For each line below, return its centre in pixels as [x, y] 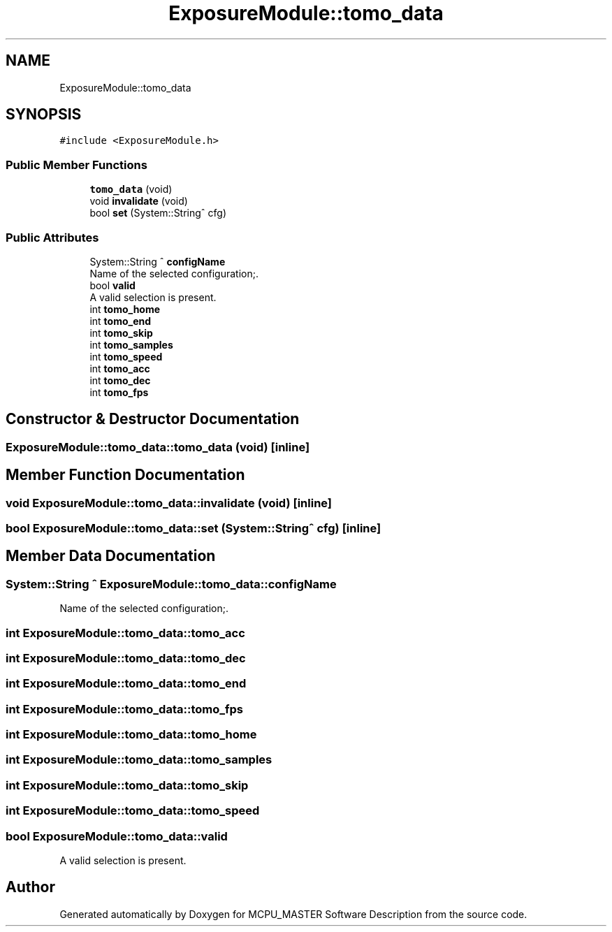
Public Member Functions [76, 165]
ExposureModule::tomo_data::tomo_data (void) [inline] [158, 447]
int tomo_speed [126, 356]
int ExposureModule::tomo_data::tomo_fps [125, 709]
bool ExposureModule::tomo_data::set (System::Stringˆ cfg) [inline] [194, 528]
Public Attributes [52, 237]
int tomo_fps [119, 392]
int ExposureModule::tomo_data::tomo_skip [127, 785]
